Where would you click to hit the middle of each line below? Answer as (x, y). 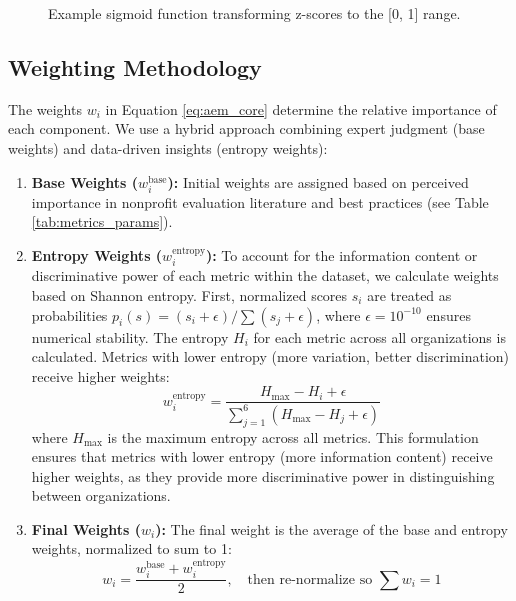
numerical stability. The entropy (130, 336)
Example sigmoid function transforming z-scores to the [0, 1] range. (254, 13)
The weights (45, 108)
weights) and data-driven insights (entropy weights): (168, 147)
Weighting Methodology (135, 66)
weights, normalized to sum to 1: (131, 548)
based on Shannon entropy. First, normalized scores (189, 294)
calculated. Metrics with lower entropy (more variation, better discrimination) (270, 356)
